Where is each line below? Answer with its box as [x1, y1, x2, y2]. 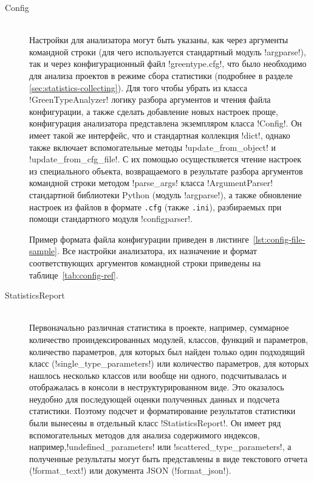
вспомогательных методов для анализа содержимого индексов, [29, 428, 260, 441]
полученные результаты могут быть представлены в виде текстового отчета [29, 452, 308, 465]
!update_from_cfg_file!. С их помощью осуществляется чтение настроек [29, 153, 301, 165]
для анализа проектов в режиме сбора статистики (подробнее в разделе [29, 69, 293, 81]
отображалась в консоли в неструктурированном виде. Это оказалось [29, 381, 284, 393]
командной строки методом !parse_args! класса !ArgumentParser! [29, 176, 273, 189]
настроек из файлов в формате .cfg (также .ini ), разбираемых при [29, 200, 282, 213]
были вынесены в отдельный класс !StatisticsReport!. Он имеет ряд [29, 417, 281, 429]
